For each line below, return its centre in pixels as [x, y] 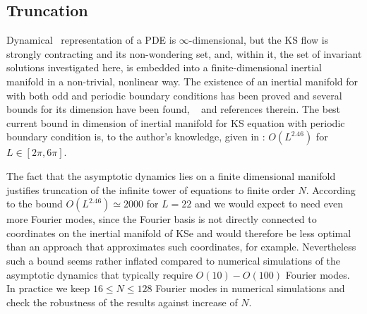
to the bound [35, 204]
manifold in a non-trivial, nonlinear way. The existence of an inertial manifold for [182, 81]
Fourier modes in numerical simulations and [250, 288]
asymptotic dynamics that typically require [100, 274]
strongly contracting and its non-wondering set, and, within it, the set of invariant [184, 53]
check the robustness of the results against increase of [122, 302]
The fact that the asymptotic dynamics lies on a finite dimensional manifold [171, 175]
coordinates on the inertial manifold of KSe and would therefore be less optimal [179, 233]
